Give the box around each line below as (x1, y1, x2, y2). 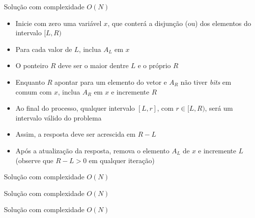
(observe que (15, 155, 54, 165)
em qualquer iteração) (88, 155, 155, 165)
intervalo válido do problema (15, 112, 102, 122)
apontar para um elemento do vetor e (55, 76, 167, 87)
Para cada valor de (15, 44, 72, 54)
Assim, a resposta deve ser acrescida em (15, 129, 136, 139)
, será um (205, 103, 233, 113)
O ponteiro (15, 60, 48, 71)
